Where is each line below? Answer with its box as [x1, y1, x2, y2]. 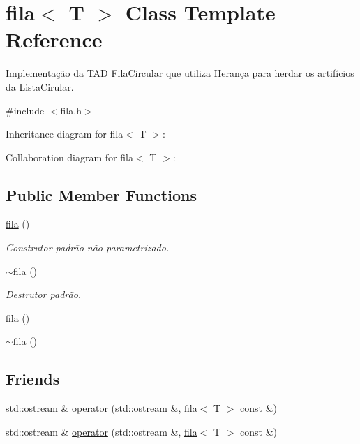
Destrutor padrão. [6, 287, 82, 302]
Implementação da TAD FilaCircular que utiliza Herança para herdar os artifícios [6, 66, 354, 80]
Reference [6, 25, 103, 54]
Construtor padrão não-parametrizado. [6, 240, 170, 255]
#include [6, 103, 45, 117]
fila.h [60, 103, 82, 117]
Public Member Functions [6, 184, 197, 205]
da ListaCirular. [6, 79, 74, 94]
